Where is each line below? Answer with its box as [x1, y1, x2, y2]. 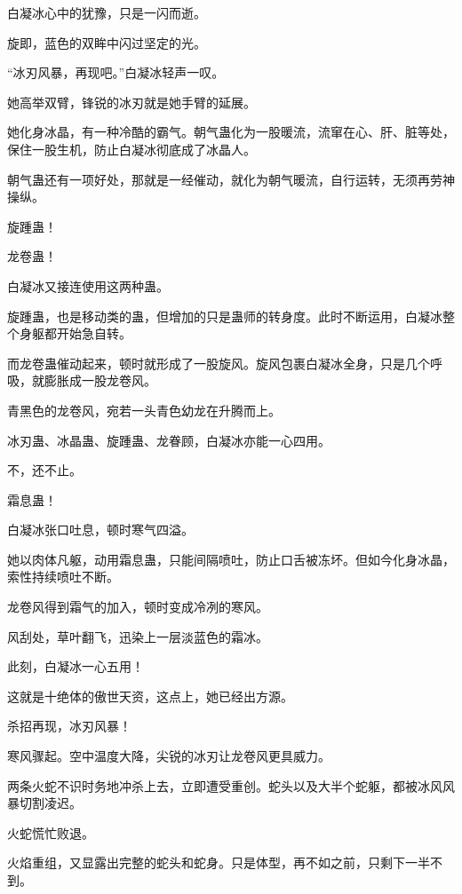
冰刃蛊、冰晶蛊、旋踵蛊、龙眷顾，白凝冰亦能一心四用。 [7, 431, 331, 449]
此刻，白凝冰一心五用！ [7, 657, 144, 676]
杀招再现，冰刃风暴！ [7, 716, 131, 735]
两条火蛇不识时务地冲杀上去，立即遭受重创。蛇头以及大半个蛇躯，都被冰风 [7, 776, 442, 795]
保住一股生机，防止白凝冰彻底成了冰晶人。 [7, 139, 256, 158]
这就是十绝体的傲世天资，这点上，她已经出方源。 [7, 686, 293, 705]
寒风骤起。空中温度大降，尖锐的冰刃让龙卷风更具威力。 [7, 747, 331, 765]
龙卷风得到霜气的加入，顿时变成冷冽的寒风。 [7, 597, 268, 616]
